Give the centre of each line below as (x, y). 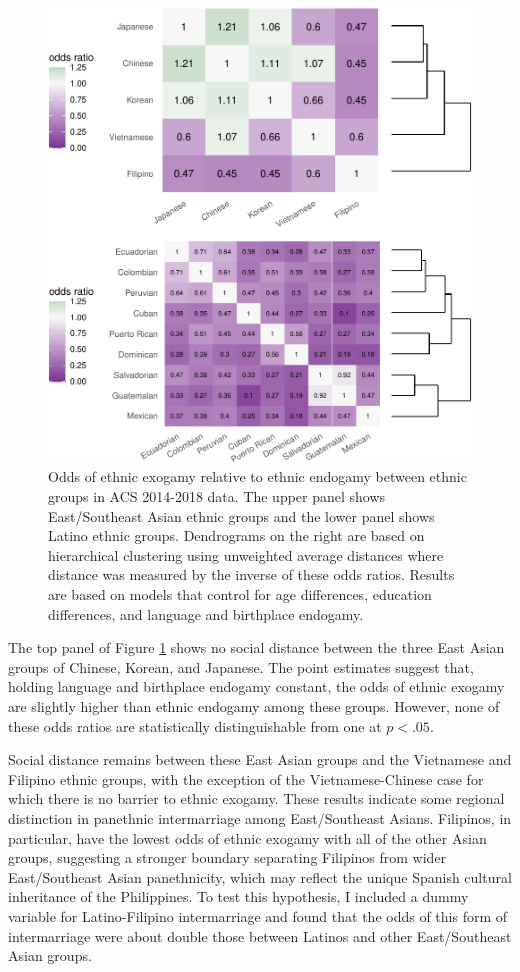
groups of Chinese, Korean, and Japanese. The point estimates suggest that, (241, 666)
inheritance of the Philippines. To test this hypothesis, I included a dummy (238, 896)
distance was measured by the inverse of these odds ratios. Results (251, 574)
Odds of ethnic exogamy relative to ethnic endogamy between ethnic (257, 476)
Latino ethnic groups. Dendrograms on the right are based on (236, 535)
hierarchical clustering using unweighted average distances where (246, 554)
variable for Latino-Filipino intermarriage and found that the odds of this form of (258, 915)
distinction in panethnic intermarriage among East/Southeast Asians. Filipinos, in (260, 817)
